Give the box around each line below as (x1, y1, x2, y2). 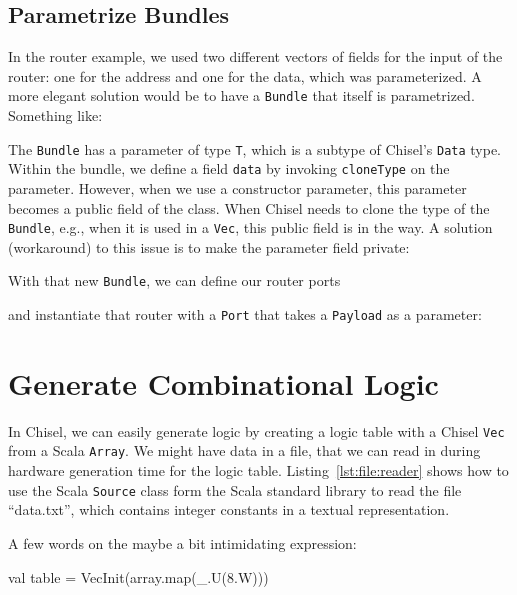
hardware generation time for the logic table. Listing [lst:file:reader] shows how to (8, 460, 509, 481)
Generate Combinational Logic (8, 362, 439, 403)
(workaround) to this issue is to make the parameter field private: (8, 236, 410, 257)
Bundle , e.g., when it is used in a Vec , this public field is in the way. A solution (8, 217, 493, 238)
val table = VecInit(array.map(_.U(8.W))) (8, 566, 269, 587)
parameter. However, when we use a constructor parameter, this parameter (8, 177, 467, 198)
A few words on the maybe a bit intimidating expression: (8, 532, 357, 553)
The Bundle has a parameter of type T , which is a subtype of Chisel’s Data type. (8, 138, 502, 159)
